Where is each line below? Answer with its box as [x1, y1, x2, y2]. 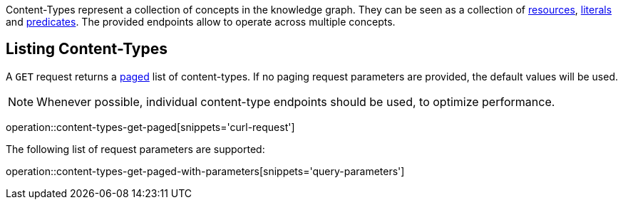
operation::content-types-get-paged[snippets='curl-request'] [6, 120, 295, 133]
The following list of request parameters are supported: [6, 142, 265, 155]
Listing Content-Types [6, 40, 168, 58]
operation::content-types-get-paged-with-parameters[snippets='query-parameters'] [6, 164, 405, 177]
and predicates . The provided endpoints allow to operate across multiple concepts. [6, 16, 396, 28]
